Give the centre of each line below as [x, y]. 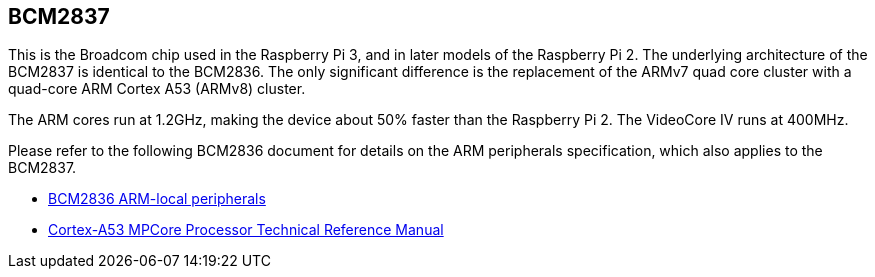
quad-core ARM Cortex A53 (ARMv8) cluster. [157, 89]
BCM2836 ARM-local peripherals [157, 199]
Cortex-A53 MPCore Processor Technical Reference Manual [246, 230]
